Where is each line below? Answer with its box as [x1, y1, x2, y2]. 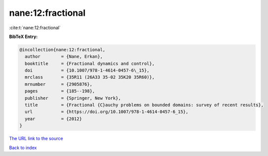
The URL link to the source [9, 136, 64, 142]
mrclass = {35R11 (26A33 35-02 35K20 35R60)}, [25, 75, 155, 80]
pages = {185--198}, [25, 88, 96, 94]
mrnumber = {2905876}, [25, 81, 93, 87]
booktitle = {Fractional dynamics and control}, [25, 61, 155, 66]
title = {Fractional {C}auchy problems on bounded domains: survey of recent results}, [25, 102, 264, 108]
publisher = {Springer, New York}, [25, 95, 121, 101]
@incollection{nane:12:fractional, [19, 47, 105, 52]
